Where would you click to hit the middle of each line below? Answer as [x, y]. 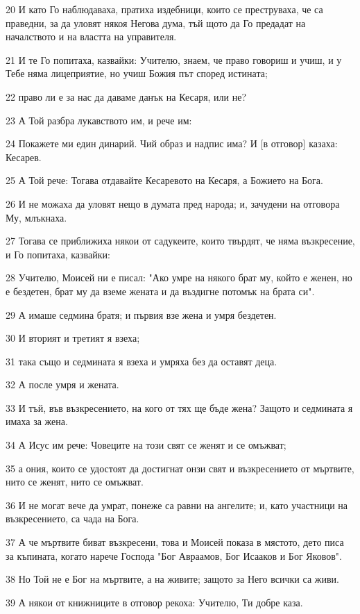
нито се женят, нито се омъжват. [75, 482]
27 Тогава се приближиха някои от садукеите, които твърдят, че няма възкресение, [180, 241]
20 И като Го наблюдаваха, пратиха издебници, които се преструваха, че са [164, 9]
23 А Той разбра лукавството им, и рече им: [99, 120]
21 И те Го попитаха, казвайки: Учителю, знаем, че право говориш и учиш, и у [174, 59]
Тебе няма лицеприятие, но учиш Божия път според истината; [137, 73]
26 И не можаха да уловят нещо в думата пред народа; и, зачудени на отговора [173, 203]
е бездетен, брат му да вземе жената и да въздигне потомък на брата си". [160, 291]
